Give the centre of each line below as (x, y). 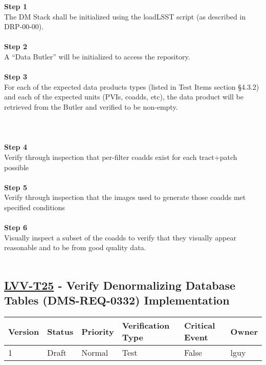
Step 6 (16, 227)
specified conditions (35, 207)
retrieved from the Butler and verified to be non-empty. (91, 106)
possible (16, 167)
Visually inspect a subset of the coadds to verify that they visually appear (120, 237)
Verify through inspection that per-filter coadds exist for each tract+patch (121, 157)
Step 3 (16, 77)
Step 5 (16, 187)
